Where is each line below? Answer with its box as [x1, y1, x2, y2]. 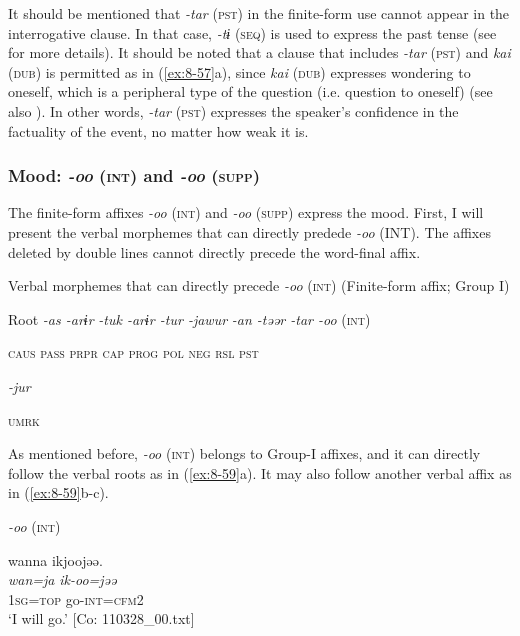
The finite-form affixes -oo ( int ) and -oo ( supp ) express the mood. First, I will [8, 202, 484, 223]
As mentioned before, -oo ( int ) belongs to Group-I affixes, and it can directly [8, 443, 481, 464]
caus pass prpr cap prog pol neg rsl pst [8, 342, 259, 363]
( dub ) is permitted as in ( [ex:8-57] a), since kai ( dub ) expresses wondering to [8, 61, 471, 82]
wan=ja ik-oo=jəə [8, 569, 117, 590]
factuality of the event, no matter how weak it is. [8, 120, 309, 141]
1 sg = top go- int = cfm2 [8, 588, 144, 609]
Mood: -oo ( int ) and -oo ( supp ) [8, 163, 260, 188]
